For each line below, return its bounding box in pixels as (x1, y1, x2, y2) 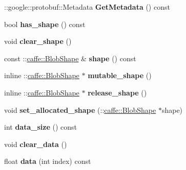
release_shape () (88, 87, 147, 98)
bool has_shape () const (4, 18, 86, 29)
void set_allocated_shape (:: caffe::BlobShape (4, 104, 156, 115)
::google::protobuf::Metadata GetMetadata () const (4, 2, 170, 12)
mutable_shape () (88, 70, 152, 81)
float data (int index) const (4, 156, 91, 166)
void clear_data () (4, 138, 67, 149)
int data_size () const (4, 122, 77, 132)
